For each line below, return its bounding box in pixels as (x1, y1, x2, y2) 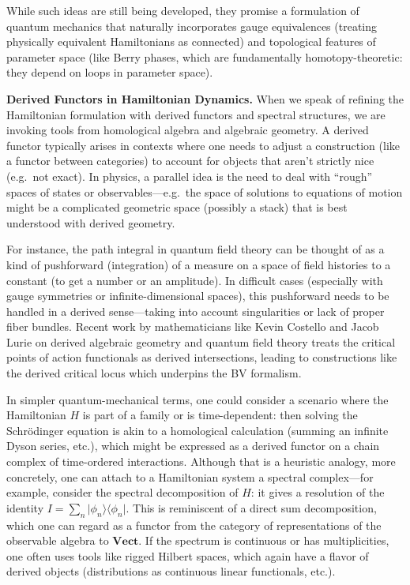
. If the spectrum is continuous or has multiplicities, (138, 532, 389, 549)
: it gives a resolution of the (250, 484, 385, 501)
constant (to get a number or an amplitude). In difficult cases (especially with (6, 272, 383, 288)
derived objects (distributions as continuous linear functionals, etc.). (6, 563, 336, 579)
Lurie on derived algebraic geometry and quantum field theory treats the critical (6, 333, 396, 350)
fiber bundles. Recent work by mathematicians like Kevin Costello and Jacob (6, 318, 379, 335)
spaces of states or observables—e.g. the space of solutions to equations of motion (6, 183, 403, 200)
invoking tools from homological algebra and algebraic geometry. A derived (6, 122, 369, 138)
